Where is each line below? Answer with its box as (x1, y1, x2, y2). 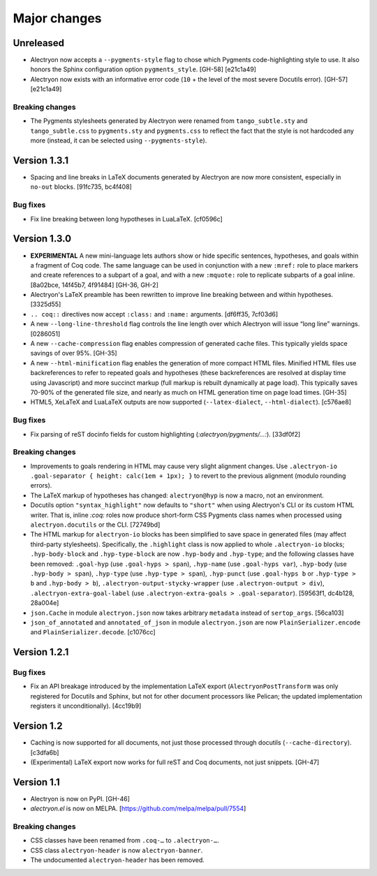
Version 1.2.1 (13, 646, 69, 658)
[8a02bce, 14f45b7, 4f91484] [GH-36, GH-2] (30, 280, 158, 289)
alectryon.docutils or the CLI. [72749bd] (30, 520, 161, 529)
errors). (30, 481, 52, 490)
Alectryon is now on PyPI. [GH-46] (30, 794, 131, 803)
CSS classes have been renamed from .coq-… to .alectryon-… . (30, 836, 219, 845)
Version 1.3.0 (13, 233, 72, 244)
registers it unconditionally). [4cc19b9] (30, 702, 142, 710)
